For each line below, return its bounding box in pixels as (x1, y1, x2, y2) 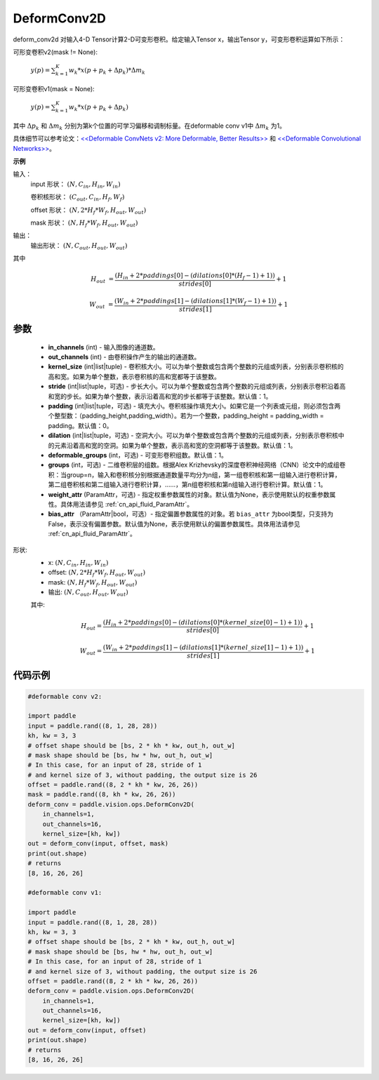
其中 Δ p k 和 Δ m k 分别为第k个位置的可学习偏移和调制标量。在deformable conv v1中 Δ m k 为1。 (13, 121, 286, 131)
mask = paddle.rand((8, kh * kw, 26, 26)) (27, 790, 176, 799)
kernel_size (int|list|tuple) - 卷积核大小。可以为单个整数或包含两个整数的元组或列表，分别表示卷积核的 (48, 362, 344, 371)
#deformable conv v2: (27, 692, 102, 700)
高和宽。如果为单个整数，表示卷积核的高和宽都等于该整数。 (48, 372, 220, 380)
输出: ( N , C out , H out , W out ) (48, 588, 129, 598)
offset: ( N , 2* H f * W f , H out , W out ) (48, 568, 146, 578)
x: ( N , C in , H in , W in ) (48, 558, 109, 568)
